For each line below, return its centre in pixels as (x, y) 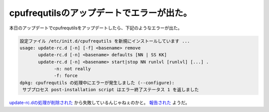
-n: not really (72, 69)
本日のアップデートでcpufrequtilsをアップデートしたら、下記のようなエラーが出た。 (96, 28)
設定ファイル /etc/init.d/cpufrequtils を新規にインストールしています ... (105, 41)
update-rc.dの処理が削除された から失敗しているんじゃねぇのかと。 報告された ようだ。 (99, 103)
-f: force (66, 76)
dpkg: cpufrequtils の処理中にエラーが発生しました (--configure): (97, 83)
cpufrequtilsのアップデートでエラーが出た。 (101, 13)
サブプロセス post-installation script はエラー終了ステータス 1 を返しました (111, 90)
